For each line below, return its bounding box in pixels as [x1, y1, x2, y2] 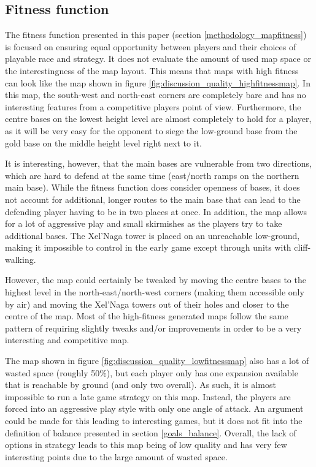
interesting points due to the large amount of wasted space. [5, 450, 228, 463]
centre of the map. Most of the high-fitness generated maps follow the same [5, 309, 288, 322]
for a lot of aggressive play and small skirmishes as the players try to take [5, 217, 282, 230]
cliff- [294, 241, 311, 254]
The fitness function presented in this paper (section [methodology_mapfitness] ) [5, 28, 307, 41]
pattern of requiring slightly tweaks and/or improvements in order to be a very [5, 321, 302, 334]
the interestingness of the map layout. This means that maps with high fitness [5, 64, 299, 77]
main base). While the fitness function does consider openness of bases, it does [5, 181, 300, 194]
